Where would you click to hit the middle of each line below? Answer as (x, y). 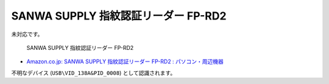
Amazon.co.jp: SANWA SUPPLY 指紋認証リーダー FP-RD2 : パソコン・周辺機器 (125, 61)
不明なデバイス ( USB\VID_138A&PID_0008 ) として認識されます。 (94, 72)
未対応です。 (27, 34)
